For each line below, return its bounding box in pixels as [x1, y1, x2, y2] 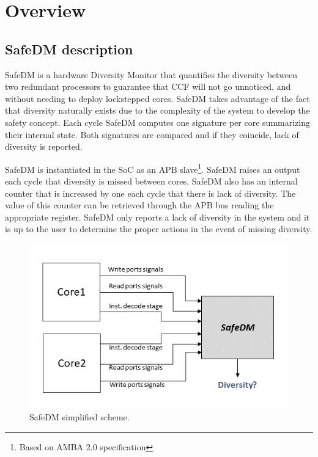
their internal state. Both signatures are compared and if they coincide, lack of [5, 128, 299, 141]
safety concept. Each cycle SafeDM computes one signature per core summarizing [5, 115, 310, 128]
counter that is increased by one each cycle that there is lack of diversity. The [5, 186, 296, 199]
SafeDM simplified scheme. [29, 411, 130, 423]
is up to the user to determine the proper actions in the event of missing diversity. [5, 222, 312, 235]
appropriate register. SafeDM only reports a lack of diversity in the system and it [5, 210, 310, 223]
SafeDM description [5, 39, 133, 58]
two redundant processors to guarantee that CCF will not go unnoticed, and [5, 80, 291, 93]
